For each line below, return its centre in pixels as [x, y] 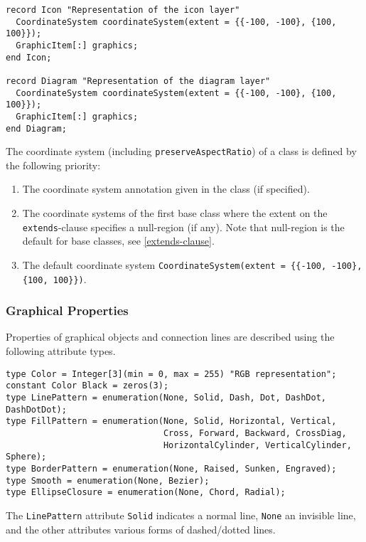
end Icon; [29, 57]
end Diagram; [36, 128]
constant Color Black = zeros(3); [87, 386]
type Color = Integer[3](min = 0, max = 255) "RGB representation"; [171, 374]
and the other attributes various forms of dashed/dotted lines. [141, 529]
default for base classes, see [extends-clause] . [118, 241]
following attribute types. [61, 351]
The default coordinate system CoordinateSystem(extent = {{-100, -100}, [192, 264]
